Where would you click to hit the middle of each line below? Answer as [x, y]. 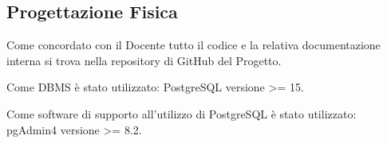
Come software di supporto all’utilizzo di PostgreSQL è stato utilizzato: [182, 113]
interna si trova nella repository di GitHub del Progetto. [144, 60]
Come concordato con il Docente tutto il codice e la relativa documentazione [193, 45]
